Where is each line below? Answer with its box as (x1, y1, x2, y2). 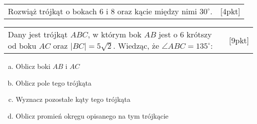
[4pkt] (220, 5, 241, 17)
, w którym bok (87, 29, 142, 40)
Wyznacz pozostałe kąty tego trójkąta (15, 94, 130, 104)
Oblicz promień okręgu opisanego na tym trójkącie (15, 110, 169, 121)
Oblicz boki (15, 61, 50, 71)
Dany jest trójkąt (8, 29, 68, 40)
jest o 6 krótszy (159, 29, 212, 40)
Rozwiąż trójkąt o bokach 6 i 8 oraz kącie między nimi (8, 5, 197, 17)
